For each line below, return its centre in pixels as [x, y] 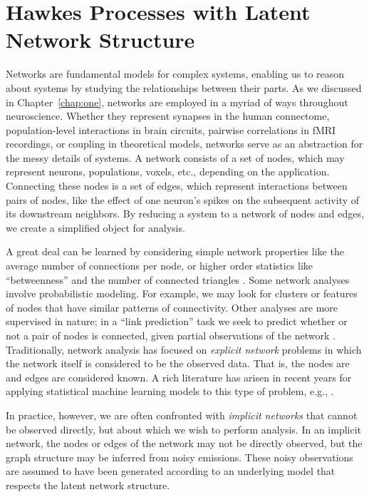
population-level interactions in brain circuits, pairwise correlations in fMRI [171, 129]
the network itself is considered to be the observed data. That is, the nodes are [178, 363]
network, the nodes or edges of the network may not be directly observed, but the [184, 443]
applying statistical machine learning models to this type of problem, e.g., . [170, 391]
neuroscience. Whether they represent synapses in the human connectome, [168, 116]
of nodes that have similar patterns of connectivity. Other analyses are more [172, 307]
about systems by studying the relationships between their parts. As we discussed [184, 87]
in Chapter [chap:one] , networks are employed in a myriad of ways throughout [177, 102]
